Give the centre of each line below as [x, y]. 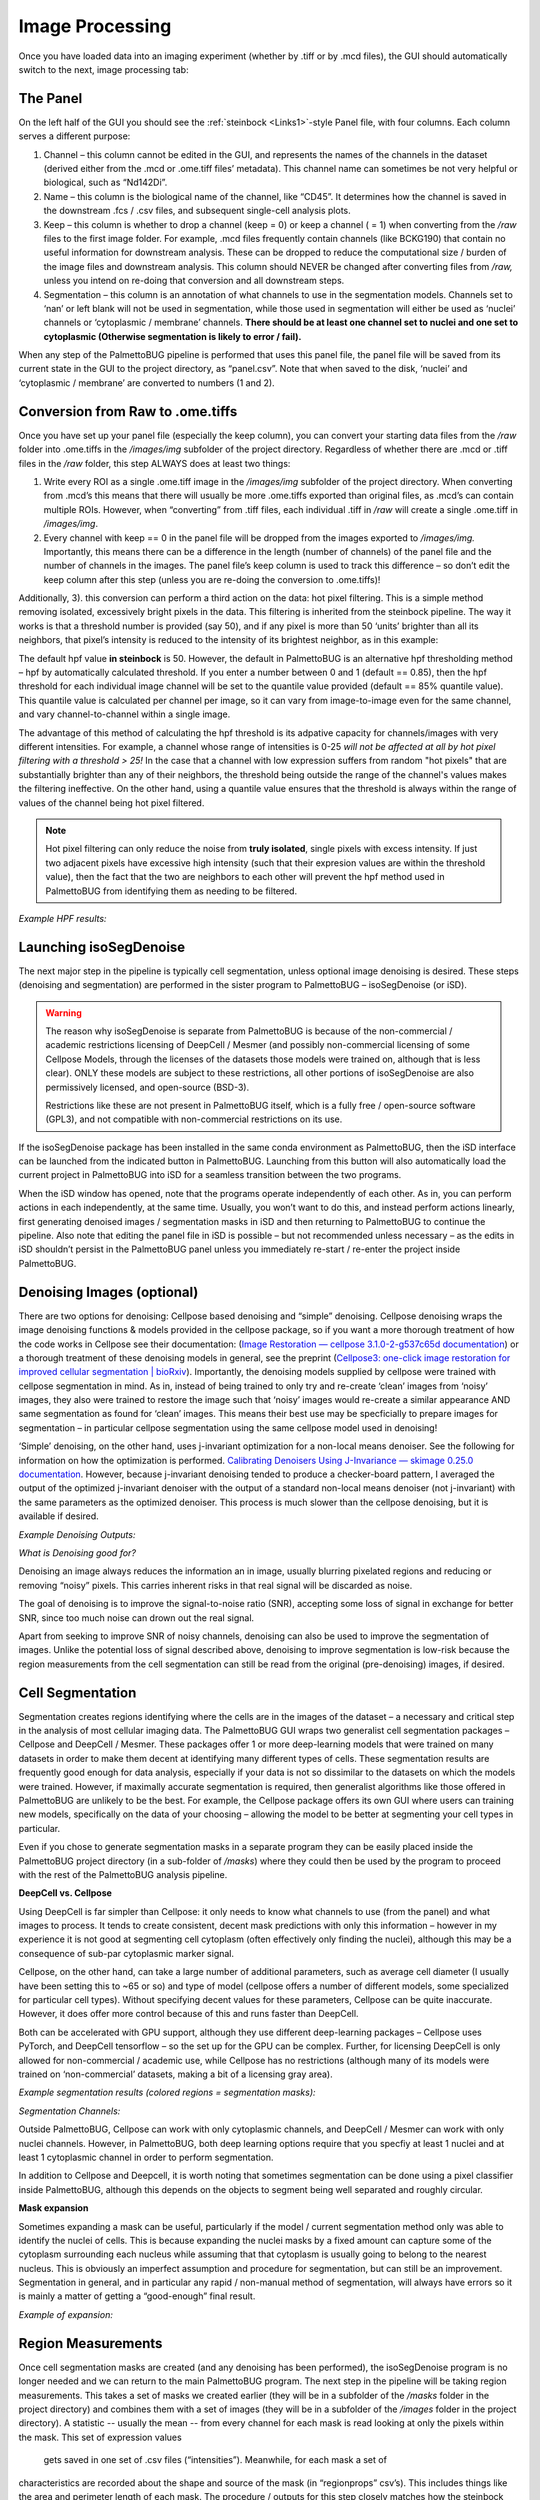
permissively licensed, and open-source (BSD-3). [147, 1087]
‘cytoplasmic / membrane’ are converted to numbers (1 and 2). [146, 382]
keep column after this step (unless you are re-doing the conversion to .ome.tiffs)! [212, 579]
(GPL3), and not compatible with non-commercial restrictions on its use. [194, 1119]
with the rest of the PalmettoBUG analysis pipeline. [123, 1874]
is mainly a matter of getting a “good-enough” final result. [137, 2296]
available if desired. [58, 1516]
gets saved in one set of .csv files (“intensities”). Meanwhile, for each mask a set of [215, 2460]
